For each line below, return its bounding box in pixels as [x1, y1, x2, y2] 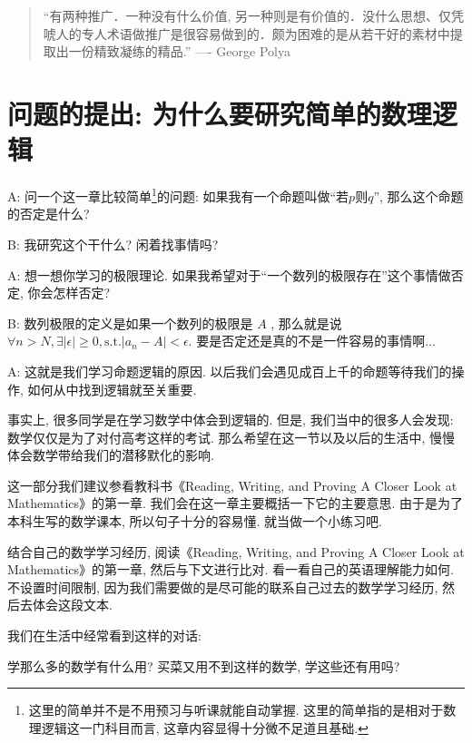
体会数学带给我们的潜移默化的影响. [7, 445, 214, 464]
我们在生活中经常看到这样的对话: [7, 626, 202, 645]
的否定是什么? [7, 204, 90, 223]
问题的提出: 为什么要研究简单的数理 [7, 94, 432, 132]
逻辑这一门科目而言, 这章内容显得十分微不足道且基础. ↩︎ [41, 718, 369, 737]
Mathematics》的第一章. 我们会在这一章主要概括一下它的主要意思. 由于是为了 [7, 494, 464, 513]
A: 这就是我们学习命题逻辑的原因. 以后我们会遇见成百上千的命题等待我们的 [7, 361, 452, 380]
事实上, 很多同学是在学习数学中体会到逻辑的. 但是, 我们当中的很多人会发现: [7, 410, 454, 429]
